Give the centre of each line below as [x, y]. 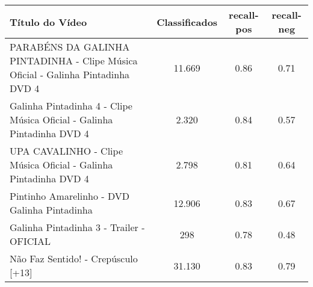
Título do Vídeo [48, 22]
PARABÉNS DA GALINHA [70, 47]
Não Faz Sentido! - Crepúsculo [74, 258]
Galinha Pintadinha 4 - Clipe [71, 106]
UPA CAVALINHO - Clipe [67, 151]
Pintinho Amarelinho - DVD [70, 196]
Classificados [187, 22]
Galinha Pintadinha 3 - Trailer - [77, 227]
